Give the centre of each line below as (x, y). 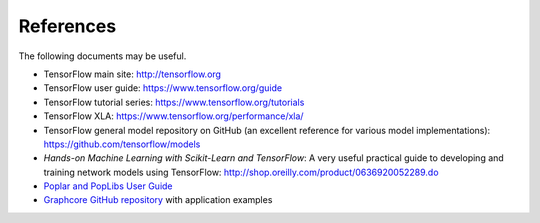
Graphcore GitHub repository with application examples (158, 200)
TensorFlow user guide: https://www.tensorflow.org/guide (163, 88)
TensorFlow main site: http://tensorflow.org (132, 74)
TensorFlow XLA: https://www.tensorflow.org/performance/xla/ (173, 116)
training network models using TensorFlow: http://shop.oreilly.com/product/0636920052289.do (241, 172)
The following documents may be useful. (102, 56)
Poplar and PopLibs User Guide (108, 186)
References (67, 26)
